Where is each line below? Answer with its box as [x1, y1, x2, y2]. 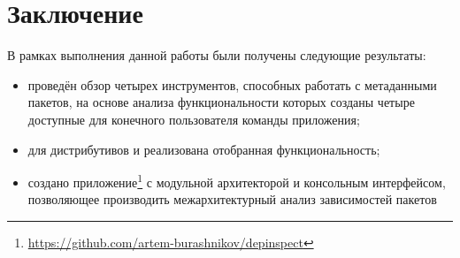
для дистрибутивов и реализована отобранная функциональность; [27, 140, 380, 158]
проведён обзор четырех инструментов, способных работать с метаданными [27, 75, 437, 94]
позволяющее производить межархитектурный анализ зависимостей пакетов [27, 190, 437, 209]
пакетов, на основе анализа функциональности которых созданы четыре [27, 93, 415, 111]
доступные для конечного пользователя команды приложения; [27, 110, 360, 128]
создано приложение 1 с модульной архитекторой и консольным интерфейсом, [27, 171, 446, 191]
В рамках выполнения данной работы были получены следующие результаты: [7, 46, 426, 64]
